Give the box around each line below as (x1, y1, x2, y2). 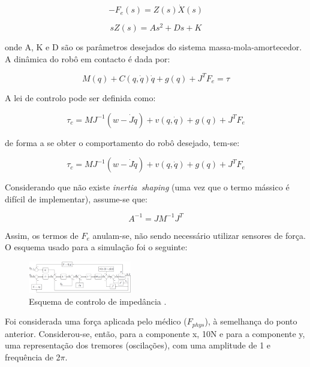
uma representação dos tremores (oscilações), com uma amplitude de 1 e (5, 339, 271, 351)
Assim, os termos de (5, 229, 79, 241)
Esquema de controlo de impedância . (29, 295, 167, 307)
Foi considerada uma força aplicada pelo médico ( (5, 315, 187, 327)
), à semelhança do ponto (204, 315, 297, 327)
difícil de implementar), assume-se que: (5, 192, 148, 205)
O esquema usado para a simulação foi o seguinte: (5, 241, 188, 253)
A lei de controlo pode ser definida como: (5, 91, 156, 104)
